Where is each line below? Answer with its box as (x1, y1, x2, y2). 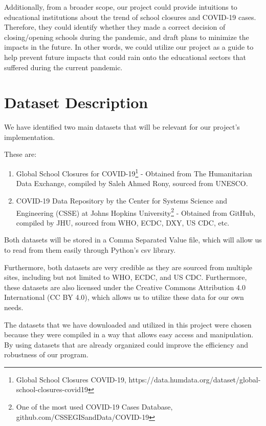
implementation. (4, 131, 55, 142)
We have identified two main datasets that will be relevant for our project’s (4, 121, 240, 132)
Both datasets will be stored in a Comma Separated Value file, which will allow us (4, 234, 262, 245)
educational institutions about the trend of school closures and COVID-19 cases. (4, 11, 256, 22)
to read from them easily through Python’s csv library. (4, 244, 176, 255)
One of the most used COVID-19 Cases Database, (16, 401, 173, 412)
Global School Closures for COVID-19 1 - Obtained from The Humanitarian (16, 167, 252, 178)
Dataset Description (4, 92, 148, 113)
